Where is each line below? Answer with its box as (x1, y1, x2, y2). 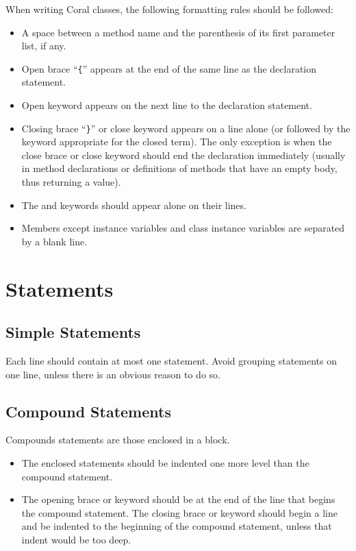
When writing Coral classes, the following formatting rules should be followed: (5, 2, 333, 16)
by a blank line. (21, 234, 88, 248)
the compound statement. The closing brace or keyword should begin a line (21, 505, 338, 519)
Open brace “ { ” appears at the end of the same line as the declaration (21, 61, 317, 75)
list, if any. (21, 38, 66, 53)
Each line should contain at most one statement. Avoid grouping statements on (5, 354, 337, 368)
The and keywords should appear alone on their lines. (21, 197, 246, 212)
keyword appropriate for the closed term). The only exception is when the (21, 134, 332, 149)
